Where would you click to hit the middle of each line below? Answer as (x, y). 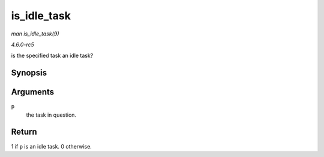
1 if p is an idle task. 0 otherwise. (52, 146)
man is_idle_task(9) (35, 34)
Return (24, 132)
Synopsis (29, 73)
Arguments (33, 92)
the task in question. (51, 115)
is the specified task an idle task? (52, 56)
